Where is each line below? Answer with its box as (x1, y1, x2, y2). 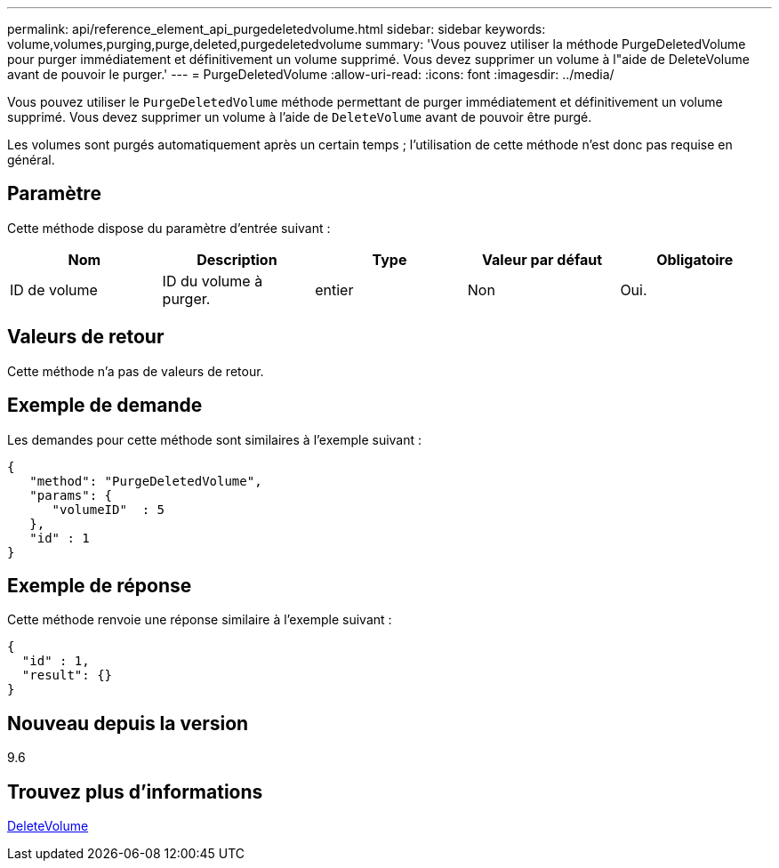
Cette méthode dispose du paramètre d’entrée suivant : (7, 220, 331, 236)
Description (197, 250, 277, 269)
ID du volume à (162, 271, 263, 290)
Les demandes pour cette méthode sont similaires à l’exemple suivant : (7, 431, 422, 447)
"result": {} (21, 668, 113, 683)
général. (7, 152, 55, 167)
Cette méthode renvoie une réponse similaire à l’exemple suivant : (7, 612, 392, 628)
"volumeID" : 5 (52, 502, 165, 517)
